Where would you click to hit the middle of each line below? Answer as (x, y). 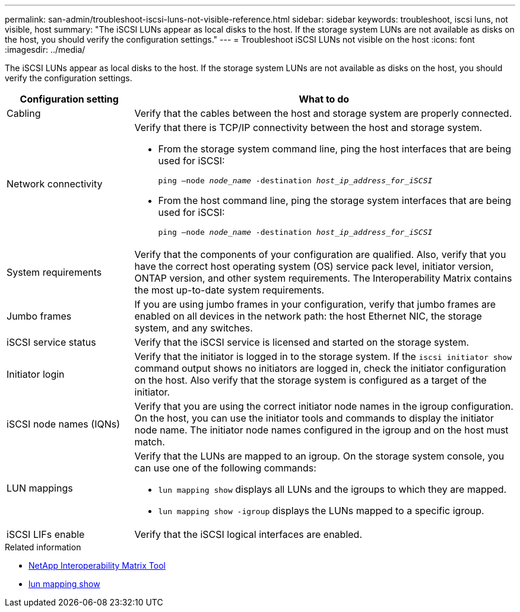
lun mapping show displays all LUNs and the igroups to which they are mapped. (332, 489)
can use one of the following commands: (225, 468)
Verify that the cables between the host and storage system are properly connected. (323, 113)
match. (150, 442)
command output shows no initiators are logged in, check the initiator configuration (320, 368)
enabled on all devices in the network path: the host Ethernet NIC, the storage (308, 316)
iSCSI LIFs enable (46, 534)
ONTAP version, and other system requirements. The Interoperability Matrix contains (323, 278)
